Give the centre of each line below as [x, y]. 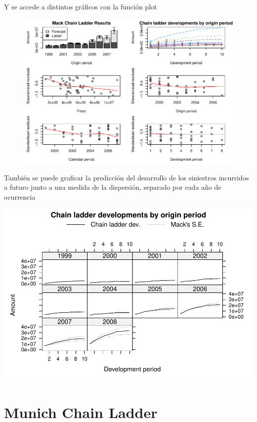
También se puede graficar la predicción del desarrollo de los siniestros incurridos [127, 177]
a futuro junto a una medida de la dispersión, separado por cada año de [113, 187]
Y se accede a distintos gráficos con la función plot [81, 6]
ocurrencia [20, 196]
